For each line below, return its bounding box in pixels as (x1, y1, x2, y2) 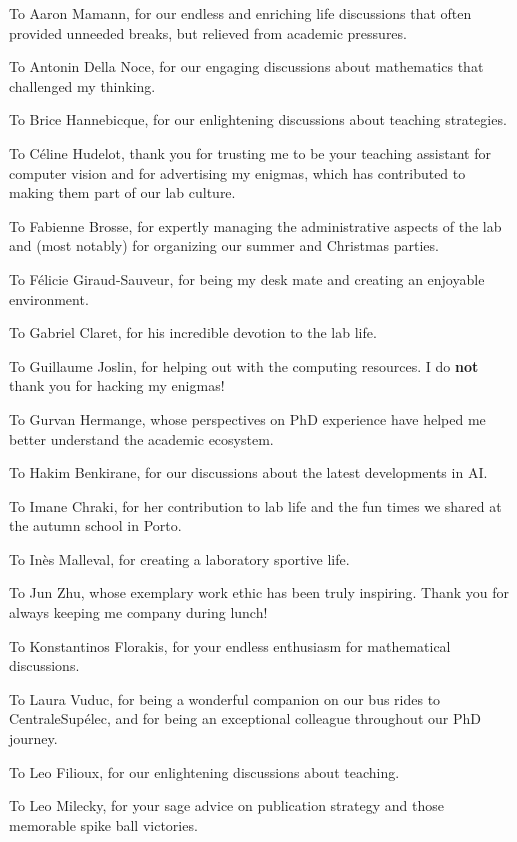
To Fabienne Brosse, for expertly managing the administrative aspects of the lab (9, 215, 502, 236)
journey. (9, 728, 58, 749)
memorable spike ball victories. (9, 814, 198, 835)
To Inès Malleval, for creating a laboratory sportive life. (9, 548, 350, 569)
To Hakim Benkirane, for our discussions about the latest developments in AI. (9, 462, 488, 483)
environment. (9, 288, 89, 309)
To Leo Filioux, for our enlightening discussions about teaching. (9, 761, 400, 782)
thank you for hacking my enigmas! (9, 375, 225, 396)
